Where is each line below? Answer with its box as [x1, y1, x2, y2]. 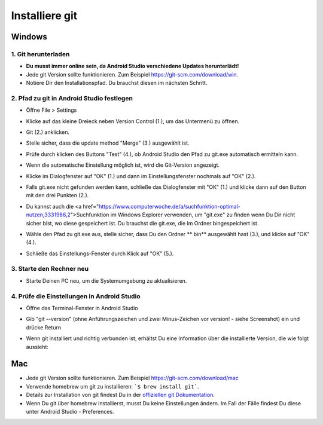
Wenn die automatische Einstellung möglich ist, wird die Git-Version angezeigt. [26, 161, 220, 169]
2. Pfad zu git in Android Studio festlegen [11, 94, 133, 102]
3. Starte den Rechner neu [11, 265, 89, 273]
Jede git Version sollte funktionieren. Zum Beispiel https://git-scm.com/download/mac [26, 374, 239, 382]
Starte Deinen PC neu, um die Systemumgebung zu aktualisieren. [26, 277, 187, 284]
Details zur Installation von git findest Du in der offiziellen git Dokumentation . [26, 392, 215, 399]
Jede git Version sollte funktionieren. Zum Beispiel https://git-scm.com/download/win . [26, 71, 239, 78]
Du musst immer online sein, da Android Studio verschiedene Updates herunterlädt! [26, 63, 239, 70]
